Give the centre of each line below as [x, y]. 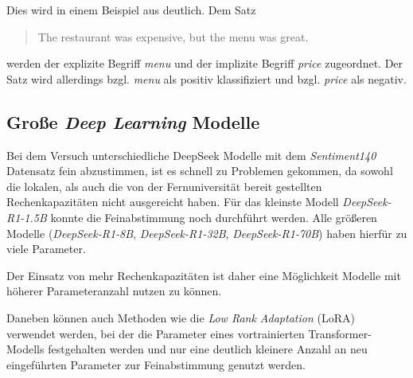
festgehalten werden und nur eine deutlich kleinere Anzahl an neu [208, 349]
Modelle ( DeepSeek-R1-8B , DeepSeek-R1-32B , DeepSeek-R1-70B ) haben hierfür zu [207, 233]
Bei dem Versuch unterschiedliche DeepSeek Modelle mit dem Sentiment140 [191, 155]
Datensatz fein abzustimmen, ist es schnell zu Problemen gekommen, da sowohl [200, 171]
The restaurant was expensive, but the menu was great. [173, 36]
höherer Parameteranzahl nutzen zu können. [114, 291]
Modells [25, 349]
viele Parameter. [46, 249]
